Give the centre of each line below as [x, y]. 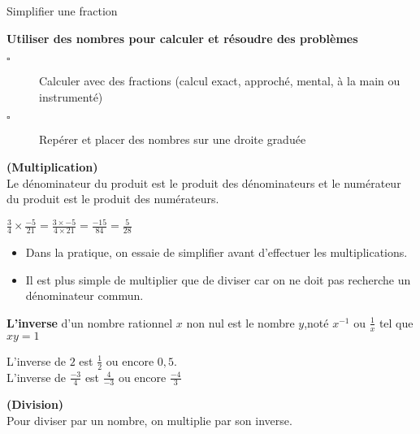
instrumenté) [71, 96]
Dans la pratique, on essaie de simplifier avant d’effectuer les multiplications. [216, 252]
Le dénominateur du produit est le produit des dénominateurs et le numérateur [204, 182]
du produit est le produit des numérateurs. [113, 199]
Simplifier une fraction [62, 11]
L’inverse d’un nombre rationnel [90, 322]
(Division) [35, 404]
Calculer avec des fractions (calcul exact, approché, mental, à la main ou [220, 81]
